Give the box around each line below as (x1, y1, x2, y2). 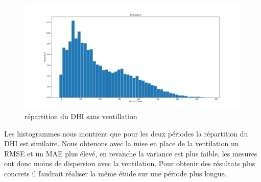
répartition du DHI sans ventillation (25, 110, 137, 121)
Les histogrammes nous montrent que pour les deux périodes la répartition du (4, 128, 248, 139)
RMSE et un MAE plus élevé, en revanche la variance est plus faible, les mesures (4, 148, 257, 158)
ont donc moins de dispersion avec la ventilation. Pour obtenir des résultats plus (4, 158, 255, 169)
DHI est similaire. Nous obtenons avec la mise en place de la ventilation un (4, 138, 239, 149)
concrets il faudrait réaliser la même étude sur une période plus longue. (4, 168, 227, 178)
